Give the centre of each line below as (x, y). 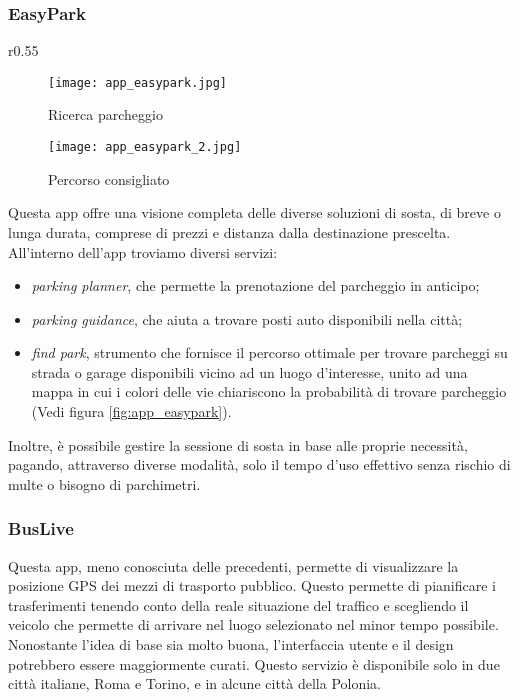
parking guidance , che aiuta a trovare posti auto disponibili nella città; (247, 318)
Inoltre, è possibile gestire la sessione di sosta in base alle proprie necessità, (238, 444)
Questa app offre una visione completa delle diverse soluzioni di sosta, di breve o (254, 212)
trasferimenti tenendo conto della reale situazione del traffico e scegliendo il (238, 604)
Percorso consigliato (109, 178)
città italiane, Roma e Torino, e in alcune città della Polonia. (194, 683)
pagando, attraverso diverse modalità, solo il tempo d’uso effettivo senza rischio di (259, 464)
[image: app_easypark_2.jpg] (145, 147)
